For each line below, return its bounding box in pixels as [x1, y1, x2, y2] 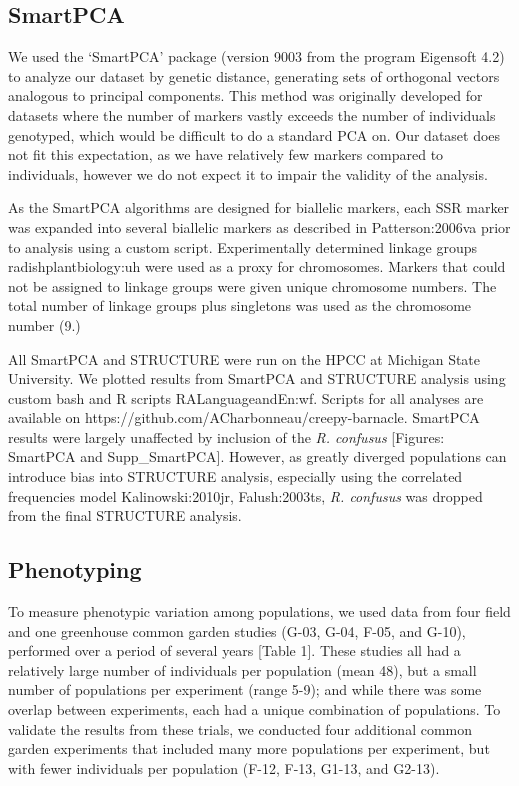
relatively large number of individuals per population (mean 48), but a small [8, 659, 477, 680]
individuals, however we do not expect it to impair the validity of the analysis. [8, 163, 488, 184]
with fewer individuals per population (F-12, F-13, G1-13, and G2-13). [8, 757, 440, 778]
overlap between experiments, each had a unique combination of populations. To [8, 699, 501, 720]
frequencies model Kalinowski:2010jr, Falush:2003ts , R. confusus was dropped [8, 485, 483, 506]
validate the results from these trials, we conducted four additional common [8, 718, 473, 739]
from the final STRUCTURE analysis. [8, 505, 242, 526]
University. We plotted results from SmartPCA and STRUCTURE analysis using [8, 368, 506, 389]
